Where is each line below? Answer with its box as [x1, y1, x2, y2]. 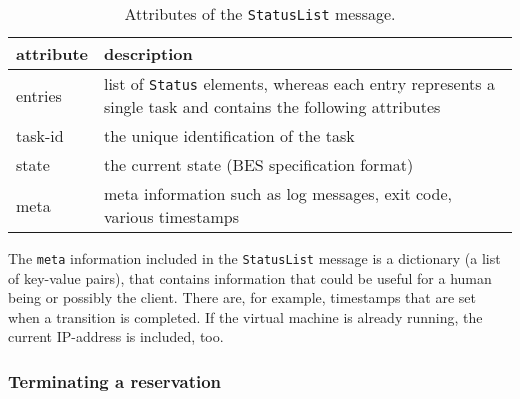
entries [16, 83, 62, 107]
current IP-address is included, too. [8, 326, 224, 347]
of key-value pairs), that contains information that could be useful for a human [8, 267, 492, 288]
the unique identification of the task [103, 124, 355, 147]
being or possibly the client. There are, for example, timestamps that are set [8, 287, 476, 308]
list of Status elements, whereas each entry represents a [103, 72, 495, 95]
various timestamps [103, 205, 239, 228]
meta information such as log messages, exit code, [103, 182, 452, 205]
